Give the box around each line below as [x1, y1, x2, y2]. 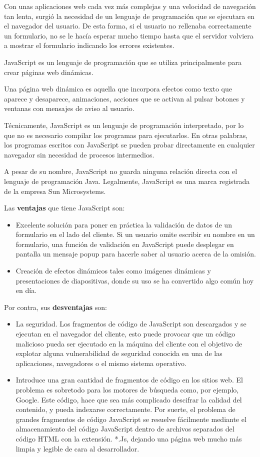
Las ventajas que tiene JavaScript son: [4, 202, 125, 213]
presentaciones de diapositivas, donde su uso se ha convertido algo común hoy [15, 275, 254, 285]
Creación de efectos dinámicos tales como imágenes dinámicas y [15, 265, 211, 276]
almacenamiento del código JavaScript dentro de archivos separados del [15, 423, 234, 434]
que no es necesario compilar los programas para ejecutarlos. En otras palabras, [4, 129, 248, 140]
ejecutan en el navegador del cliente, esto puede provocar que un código [15, 328, 235, 339]
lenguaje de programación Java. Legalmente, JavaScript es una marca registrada [4, 175, 250, 186]
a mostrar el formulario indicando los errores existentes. [4, 40, 174, 50]
